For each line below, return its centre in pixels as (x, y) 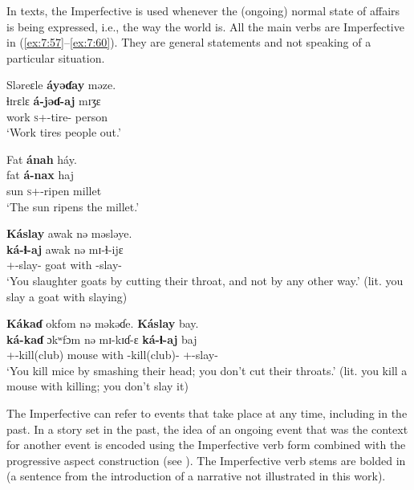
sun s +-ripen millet (54, 190)
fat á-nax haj (40, 175)
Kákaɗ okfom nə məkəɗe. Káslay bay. (103, 323)
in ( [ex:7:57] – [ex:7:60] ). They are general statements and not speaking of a (189, 42)
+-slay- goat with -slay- (65, 265)
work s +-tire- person (57, 116)
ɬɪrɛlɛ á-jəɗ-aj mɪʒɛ (54, 100)
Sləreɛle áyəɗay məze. (61, 85)
